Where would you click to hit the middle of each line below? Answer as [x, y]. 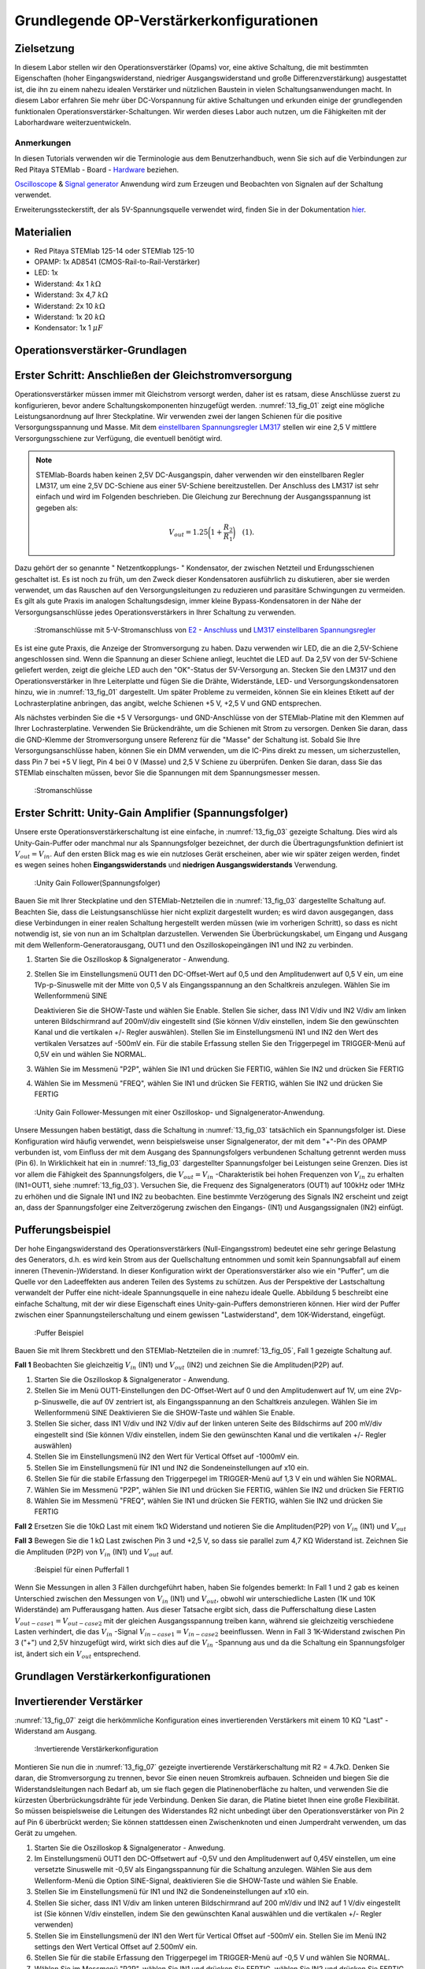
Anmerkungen [43, 143]
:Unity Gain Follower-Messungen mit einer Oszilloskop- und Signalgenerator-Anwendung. [179, 1112]
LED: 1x [46, 273]
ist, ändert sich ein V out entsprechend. [78, 1654]
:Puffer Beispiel [59, 1333]
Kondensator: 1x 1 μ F [69, 328]
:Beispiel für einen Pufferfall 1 [81, 1570]
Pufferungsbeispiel [63, 1230]
